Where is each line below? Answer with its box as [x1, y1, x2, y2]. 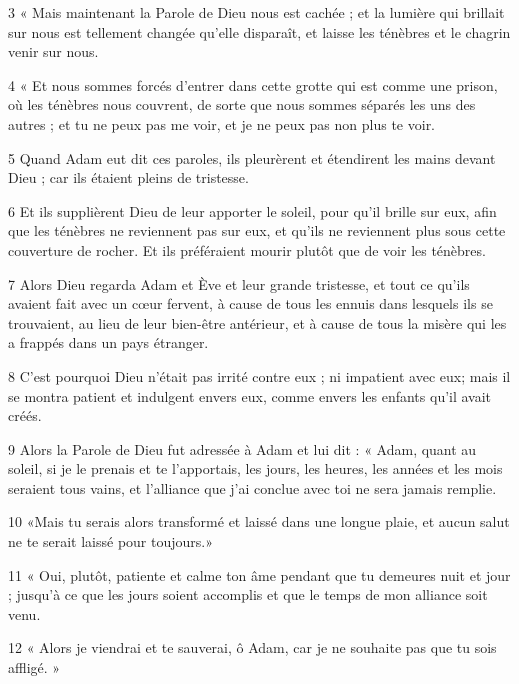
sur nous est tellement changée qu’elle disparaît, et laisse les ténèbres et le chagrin [8, 21, 511, 42]
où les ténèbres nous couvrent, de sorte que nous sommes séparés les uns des [8, 94, 476, 115]
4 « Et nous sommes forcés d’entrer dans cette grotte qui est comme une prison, [8, 74, 498, 95]
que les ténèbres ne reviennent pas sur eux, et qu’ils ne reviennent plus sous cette [8, 220, 506, 241]
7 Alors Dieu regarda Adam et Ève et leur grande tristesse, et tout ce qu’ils [8, 273, 470, 294]
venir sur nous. [8, 41, 99, 62]
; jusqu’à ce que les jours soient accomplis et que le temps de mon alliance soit [8, 584, 488, 605]
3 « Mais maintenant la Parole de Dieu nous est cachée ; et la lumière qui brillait [8, 2, 505, 22]
